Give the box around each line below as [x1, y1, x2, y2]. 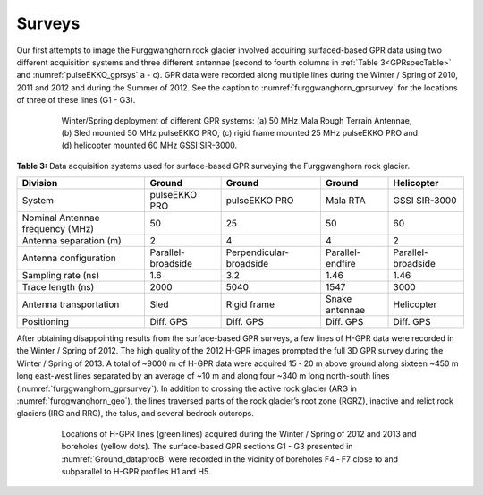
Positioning [21, 316, 70, 329]
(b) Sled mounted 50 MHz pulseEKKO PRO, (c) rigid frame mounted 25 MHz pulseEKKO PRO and [61, 127, 419, 138]
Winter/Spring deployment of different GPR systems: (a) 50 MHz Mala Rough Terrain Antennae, [61, 115, 412, 125]
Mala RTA [325, 194, 366, 207]
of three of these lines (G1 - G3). [16, 95, 136, 106]
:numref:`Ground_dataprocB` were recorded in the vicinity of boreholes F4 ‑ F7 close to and [61, 453, 398, 465]
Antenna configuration [21, 252, 116, 264]
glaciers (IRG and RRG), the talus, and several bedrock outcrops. [16, 408, 254, 419]
